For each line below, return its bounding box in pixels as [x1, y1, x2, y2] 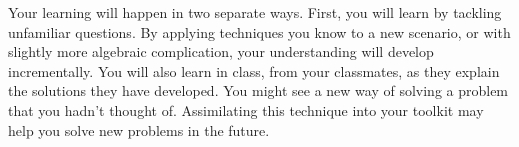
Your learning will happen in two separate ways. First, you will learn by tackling [8, 2, 502, 22]
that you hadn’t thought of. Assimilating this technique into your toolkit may [8, 99, 484, 120]
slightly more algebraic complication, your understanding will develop [8, 41, 434, 62]
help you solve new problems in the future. [8, 119, 270, 140]
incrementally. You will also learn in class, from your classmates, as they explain [8, 60, 500, 81]
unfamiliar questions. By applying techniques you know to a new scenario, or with [8, 21, 511, 42]
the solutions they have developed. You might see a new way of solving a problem [8, 80, 509, 101]
